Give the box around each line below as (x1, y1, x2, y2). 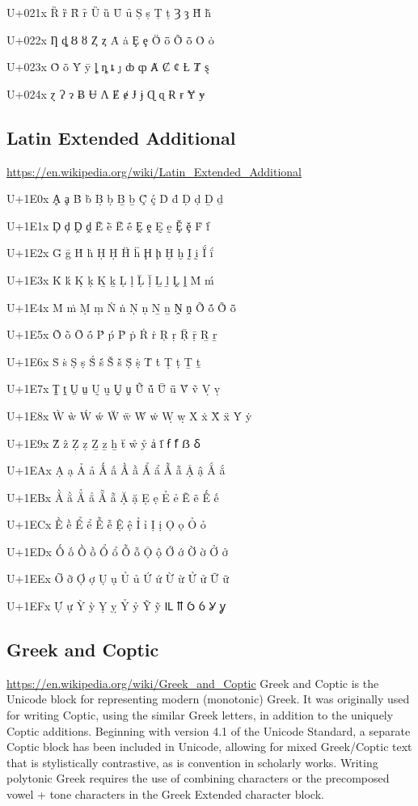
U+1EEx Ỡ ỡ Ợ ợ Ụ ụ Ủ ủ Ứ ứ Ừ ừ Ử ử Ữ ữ (6, 570, 229, 587)
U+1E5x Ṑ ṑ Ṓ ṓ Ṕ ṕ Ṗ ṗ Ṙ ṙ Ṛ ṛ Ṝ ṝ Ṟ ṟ (6, 326, 217, 343)
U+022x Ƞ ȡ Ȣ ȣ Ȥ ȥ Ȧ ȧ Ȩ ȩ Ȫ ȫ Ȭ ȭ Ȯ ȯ (6, 31, 214, 48)
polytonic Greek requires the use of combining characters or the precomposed (6, 770, 390, 787)
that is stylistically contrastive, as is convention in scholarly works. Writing (6, 753, 378, 770)
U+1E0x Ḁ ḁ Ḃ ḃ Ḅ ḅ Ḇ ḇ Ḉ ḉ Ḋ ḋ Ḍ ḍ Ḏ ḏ (6, 190, 224, 207)
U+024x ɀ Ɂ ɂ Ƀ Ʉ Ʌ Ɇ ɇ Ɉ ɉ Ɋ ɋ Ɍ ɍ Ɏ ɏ (6, 85, 205, 102)
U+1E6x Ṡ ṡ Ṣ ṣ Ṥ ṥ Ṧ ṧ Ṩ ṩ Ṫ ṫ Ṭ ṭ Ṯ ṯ (6, 352, 201, 369)
